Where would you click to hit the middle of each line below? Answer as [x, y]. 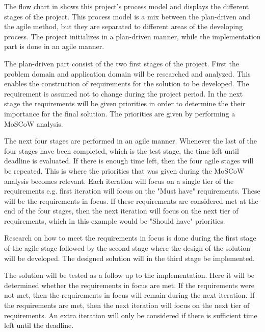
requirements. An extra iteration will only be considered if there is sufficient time [131, 315]
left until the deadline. [39, 325]
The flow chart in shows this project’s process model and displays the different [127, 6]
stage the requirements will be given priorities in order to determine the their [125, 103]
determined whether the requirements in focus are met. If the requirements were [129, 285]
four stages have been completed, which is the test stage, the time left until [122, 150]
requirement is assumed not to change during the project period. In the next [124, 93]
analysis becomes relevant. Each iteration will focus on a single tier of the [119, 181]
